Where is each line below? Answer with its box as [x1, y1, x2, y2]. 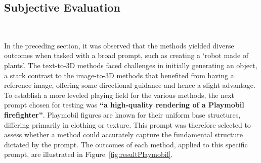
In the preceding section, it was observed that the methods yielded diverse [4, 40, 234, 50]
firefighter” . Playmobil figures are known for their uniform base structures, [4, 109, 241, 120]
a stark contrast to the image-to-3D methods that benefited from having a [4, 70, 234, 80]
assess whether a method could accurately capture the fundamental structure [4, 129, 243, 140]
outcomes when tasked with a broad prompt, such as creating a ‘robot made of [4, 50, 249, 61]
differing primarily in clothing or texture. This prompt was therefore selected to [4, 119, 251, 130]
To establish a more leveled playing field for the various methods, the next [4, 89, 235, 100]
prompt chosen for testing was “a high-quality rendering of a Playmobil [4, 99, 244, 110]
